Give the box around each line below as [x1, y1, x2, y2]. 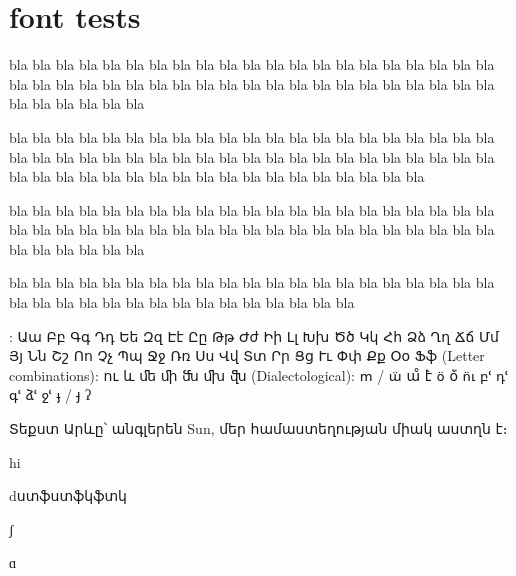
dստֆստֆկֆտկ [9, 485, 127, 506]
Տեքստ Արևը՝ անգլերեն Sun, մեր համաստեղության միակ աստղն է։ [9, 418, 508, 439]
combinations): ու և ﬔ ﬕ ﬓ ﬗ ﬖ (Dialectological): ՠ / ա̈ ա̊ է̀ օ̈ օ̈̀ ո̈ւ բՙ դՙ [9, 364, 508, 385]
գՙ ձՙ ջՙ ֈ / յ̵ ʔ [9, 384, 92, 405]
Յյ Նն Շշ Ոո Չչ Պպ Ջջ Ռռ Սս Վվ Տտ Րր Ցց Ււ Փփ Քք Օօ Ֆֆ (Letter [9, 345, 485, 366]
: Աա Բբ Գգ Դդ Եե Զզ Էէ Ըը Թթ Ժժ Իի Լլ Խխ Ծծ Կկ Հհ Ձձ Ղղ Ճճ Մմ [9, 325, 499, 346]
